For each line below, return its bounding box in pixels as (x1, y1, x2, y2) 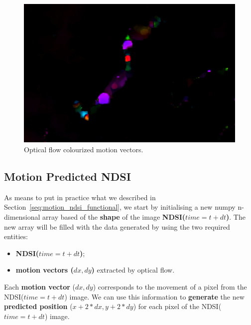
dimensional (4, 212, 40, 222)
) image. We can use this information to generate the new (64, 291, 245, 302)
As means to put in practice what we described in (4, 192, 156, 202)
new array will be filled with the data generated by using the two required (4, 221, 230, 232)
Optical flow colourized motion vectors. (24, 144, 143, 155)
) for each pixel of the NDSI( (133, 301, 222, 312)
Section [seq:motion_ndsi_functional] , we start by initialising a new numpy (4, 202, 236, 212)
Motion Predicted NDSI (4, 169, 131, 184)
